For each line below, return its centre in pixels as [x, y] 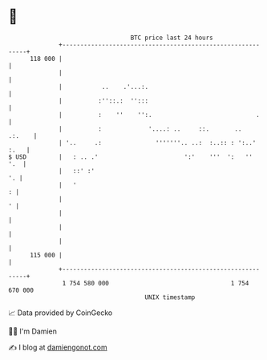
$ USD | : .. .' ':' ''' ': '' [130, 157]
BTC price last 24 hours [172, 38]
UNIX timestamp [170, 297]
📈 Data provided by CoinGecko [61, 313]
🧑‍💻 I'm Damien [33, 331]
